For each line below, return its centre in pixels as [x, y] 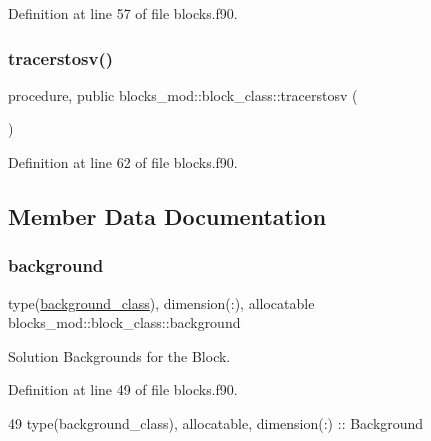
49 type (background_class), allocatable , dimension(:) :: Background [216, 422]
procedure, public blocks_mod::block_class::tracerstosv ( [183, 94]
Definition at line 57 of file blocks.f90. [123, 13]
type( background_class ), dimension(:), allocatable [161, 302]
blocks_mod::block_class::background [124, 322]
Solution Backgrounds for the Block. [119, 355]
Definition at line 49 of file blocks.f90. [123, 389]
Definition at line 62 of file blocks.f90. [123, 162]
